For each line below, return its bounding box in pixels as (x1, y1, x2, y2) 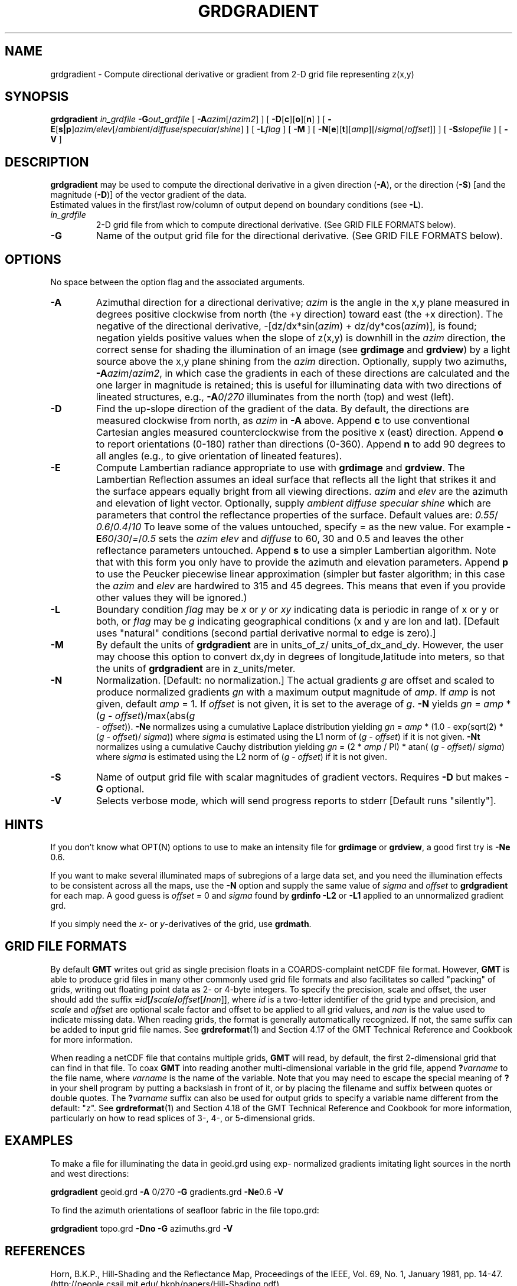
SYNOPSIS (5, 89, 69, 105)
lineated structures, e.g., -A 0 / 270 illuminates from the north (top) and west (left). (96, 391, 454, 403)
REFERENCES (5, 1243, 86, 1259)
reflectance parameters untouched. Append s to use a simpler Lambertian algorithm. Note (96, 544, 496, 557)
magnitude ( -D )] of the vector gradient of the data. (50, 190, 247, 200)
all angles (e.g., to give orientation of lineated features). (96, 450, 342, 462)
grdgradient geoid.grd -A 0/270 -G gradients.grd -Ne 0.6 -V (50, 1186, 284, 1197)
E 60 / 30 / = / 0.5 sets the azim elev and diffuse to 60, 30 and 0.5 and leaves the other (96, 533, 464, 545)
